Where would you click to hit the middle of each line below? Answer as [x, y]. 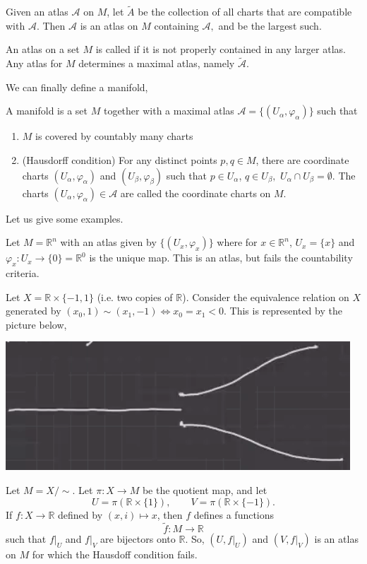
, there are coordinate [302, 160]
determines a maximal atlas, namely [157, 63]
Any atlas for [34, 63]
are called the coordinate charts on [195, 193]
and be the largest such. [270, 25]
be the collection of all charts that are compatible [245, 12]
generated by [34, 311]
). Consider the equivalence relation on [266, 296]
